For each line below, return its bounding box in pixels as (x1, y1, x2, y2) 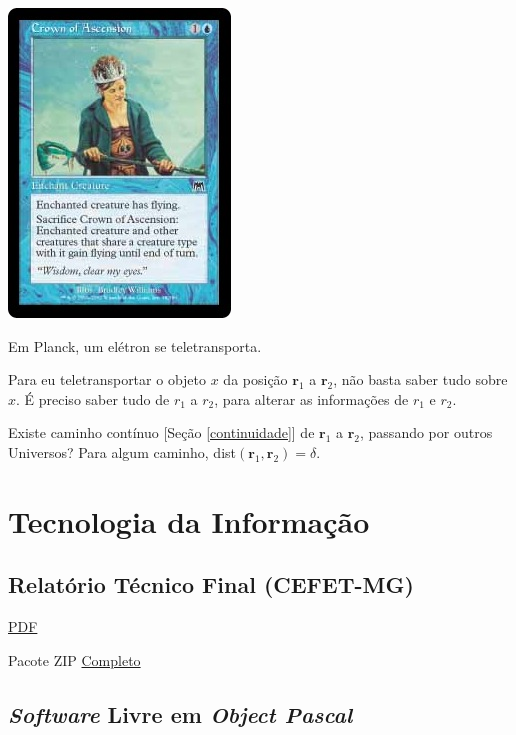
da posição (223, 369, 288, 390)
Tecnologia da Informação (8, 500, 370, 541)
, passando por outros (360, 422, 493, 443)
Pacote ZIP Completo (8, 649, 141, 670)
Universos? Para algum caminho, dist (8, 441, 237, 462)
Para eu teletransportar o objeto (8, 369, 207, 390)
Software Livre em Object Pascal (8, 698, 353, 729)
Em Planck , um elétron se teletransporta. (8, 335, 262, 356)
